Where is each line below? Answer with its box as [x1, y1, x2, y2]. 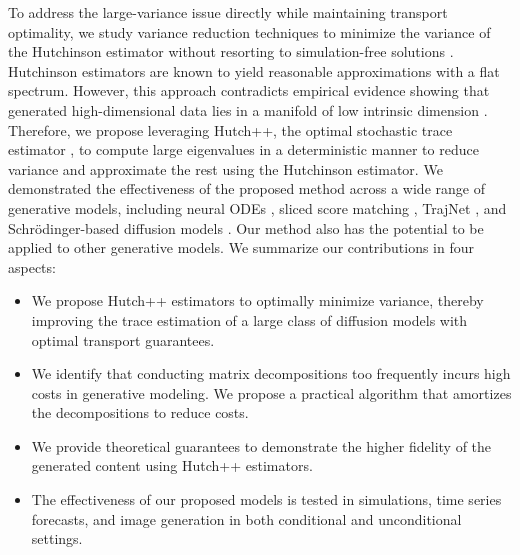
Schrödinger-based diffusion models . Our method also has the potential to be [8, 217, 484, 238]
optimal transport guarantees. [31, 329, 215, 350]
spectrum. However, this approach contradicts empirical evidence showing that [8, 80, 490, 101]
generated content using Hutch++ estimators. [31, 455, 313, 476]
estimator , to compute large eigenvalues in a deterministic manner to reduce [8, 139, 479, 160]
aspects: [8, 256, 56, 277]
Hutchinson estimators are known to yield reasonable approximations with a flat [8, 60, 500, 81]
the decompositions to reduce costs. [31, 402, 249, 423]
